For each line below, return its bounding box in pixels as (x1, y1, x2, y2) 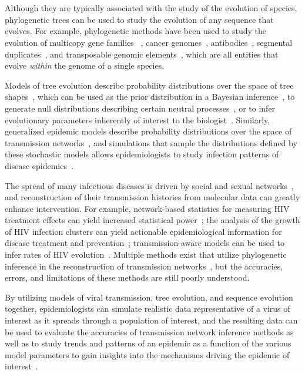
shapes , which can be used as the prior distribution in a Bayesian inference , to (5, 90, 295, 103)
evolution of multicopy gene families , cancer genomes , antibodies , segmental (5, 36, 293, 48)
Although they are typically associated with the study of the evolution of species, (5, 2, 297, 14)
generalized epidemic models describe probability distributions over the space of (5, 125, 292, 137)
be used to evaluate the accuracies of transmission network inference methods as (5, 325, 294, 338)
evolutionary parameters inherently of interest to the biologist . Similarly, (5, 113, 270, 126)
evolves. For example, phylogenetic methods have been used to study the (5, 25, 267, 37)
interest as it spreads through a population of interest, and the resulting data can (5, 314, 298, 326)
